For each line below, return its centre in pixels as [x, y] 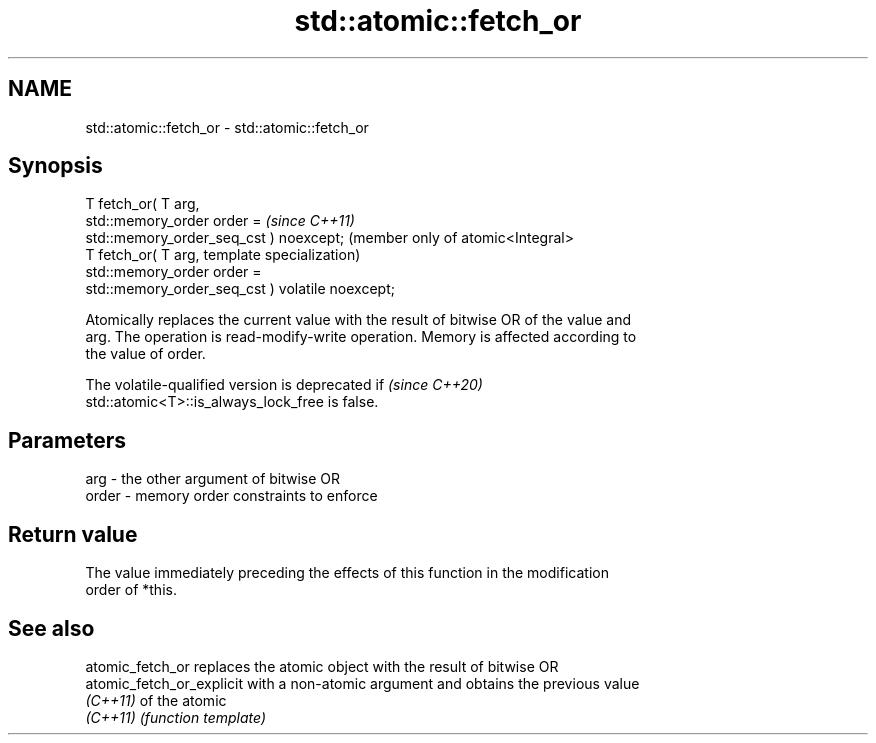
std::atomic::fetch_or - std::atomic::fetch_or [227, 127]
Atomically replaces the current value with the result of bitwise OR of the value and [358, 320]
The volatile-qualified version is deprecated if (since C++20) [284, 385]
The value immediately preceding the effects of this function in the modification [347, 573]
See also [51, 628]
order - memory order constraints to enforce [231, 496]
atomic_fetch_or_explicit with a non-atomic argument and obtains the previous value [362, 683]
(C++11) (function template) [176, 717]
